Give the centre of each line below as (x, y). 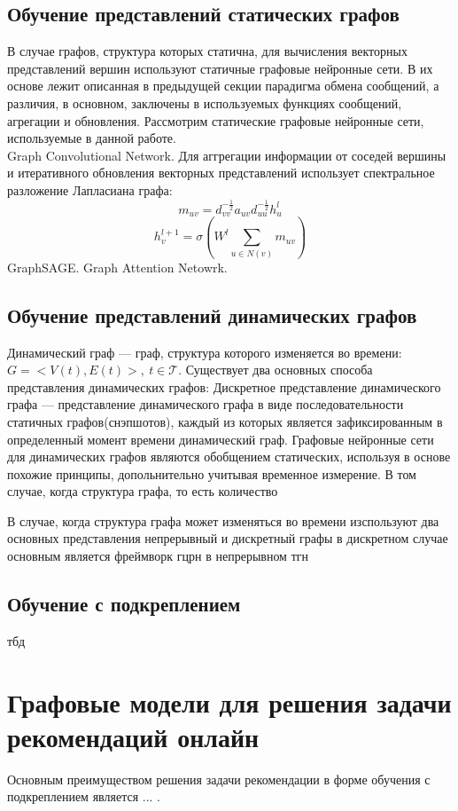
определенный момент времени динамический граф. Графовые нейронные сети (221, 439)
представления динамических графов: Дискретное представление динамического (224, 386)
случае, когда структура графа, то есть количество (143, 491)
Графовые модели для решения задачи (229, 701)
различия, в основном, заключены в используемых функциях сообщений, (205, 102)
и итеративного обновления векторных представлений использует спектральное (221, 173)
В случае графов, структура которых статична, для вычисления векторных (207, 51)
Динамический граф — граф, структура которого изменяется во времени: (205, 352)
